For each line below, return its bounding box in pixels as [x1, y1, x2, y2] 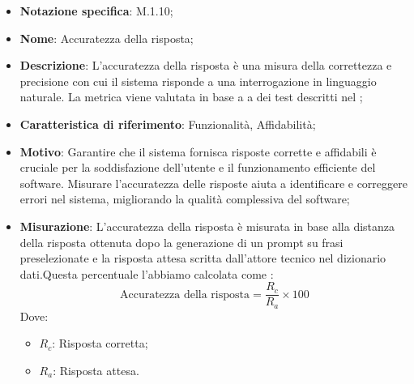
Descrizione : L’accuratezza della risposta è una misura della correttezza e [19, 57, 392, 74]
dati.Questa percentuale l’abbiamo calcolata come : [19, 265, 274, 282]
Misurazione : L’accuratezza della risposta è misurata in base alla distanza [19, 217, 395, 234]
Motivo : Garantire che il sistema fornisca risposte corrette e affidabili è [19, 143, 377, 160]
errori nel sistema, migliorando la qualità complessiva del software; [19, 190, 350, 207]
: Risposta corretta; [52, 335, 148, 352]
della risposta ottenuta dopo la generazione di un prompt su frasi [19, 233, 344, 250]
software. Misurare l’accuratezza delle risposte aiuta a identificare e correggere [19, 174, 408, 191]
